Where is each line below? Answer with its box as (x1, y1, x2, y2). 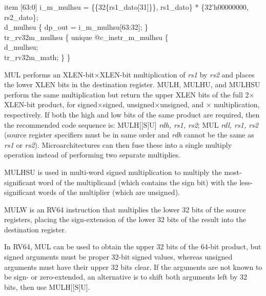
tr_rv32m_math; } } (4, 51, 71, 62)
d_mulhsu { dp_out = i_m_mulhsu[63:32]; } (4, 22, 148, 32)
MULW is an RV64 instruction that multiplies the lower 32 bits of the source (4, 204, 246, 214)
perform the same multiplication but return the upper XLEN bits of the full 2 (4, 89, 249, 100)
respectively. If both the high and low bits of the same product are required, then (4, 109, 260, 120)
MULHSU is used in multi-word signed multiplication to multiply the (4, 166, 222, 177)
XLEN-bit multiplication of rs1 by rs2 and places (99, 69, 255, 80)
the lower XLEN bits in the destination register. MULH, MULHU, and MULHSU (4, 79, 260, 90)
